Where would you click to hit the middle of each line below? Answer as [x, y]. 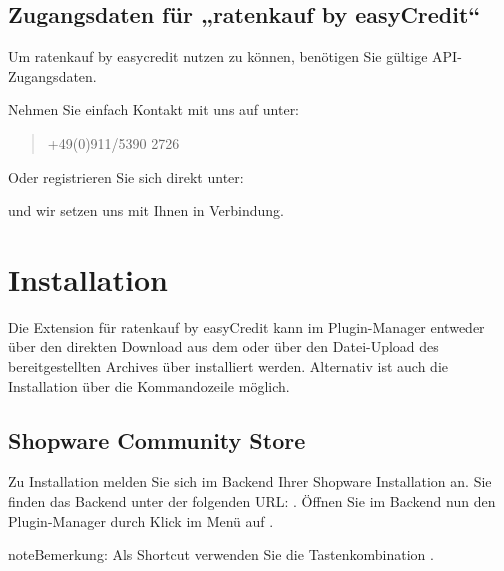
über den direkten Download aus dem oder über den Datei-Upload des [223, 346]
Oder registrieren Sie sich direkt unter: [126, 176]
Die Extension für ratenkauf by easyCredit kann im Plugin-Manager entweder [246, 326]
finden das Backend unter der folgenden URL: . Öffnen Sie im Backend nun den [252, 501]
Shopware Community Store [157, 439]
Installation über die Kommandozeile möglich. [149, 385]
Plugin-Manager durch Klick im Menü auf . [141, 520]
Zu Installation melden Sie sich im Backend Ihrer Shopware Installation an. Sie [250, 481]
